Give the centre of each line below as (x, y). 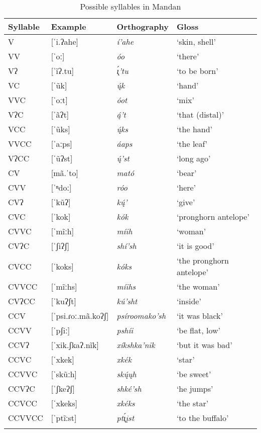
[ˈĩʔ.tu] (62, 71)
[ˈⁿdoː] (61, 187)
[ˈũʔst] (62, 158)
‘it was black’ (200, 316)
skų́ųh (126, 374)
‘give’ (186, 202)
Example (69, 26)
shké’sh (129, 388)
